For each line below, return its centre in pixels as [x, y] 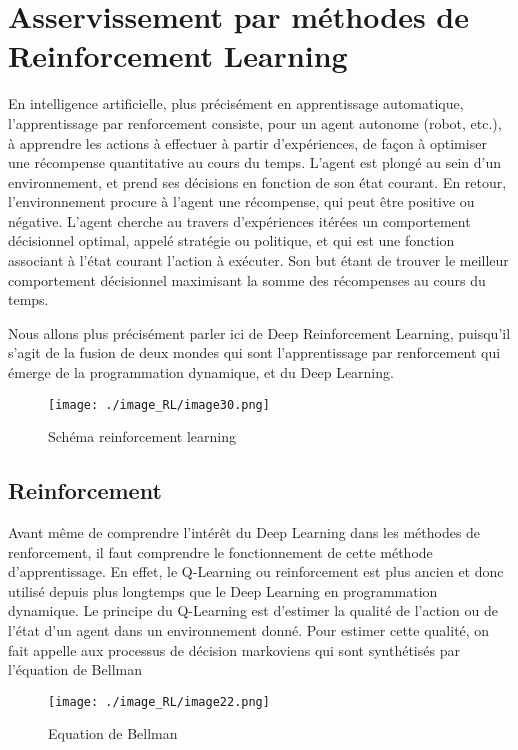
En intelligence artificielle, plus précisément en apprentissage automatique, [236, 103]
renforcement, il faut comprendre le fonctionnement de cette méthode [220, 551]
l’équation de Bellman [75, 669]
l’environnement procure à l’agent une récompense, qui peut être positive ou [241, 201]
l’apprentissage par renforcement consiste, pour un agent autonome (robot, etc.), [255, 122]
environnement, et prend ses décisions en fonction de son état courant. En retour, [257, 181]
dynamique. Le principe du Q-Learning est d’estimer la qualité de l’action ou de [253, 610]
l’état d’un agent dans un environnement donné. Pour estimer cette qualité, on [249, 630]
